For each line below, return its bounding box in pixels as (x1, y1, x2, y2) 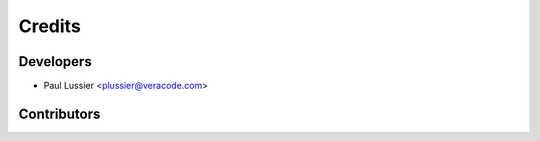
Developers (18, 53, 92, 70)
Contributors (18, 105, 101, 122)
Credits (18, 15, 82, 37)
